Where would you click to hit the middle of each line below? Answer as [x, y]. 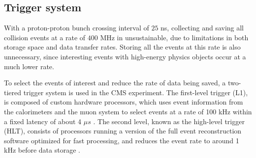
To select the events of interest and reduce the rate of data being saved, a [115, 83]
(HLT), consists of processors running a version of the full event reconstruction [123, 131]
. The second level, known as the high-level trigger [169, 121]
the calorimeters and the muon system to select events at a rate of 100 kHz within [128, 111]
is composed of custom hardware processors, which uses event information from [124, 102]
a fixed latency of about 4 [43, 121]
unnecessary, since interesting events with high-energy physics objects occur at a [125, 56]
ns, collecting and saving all [202, 28]
